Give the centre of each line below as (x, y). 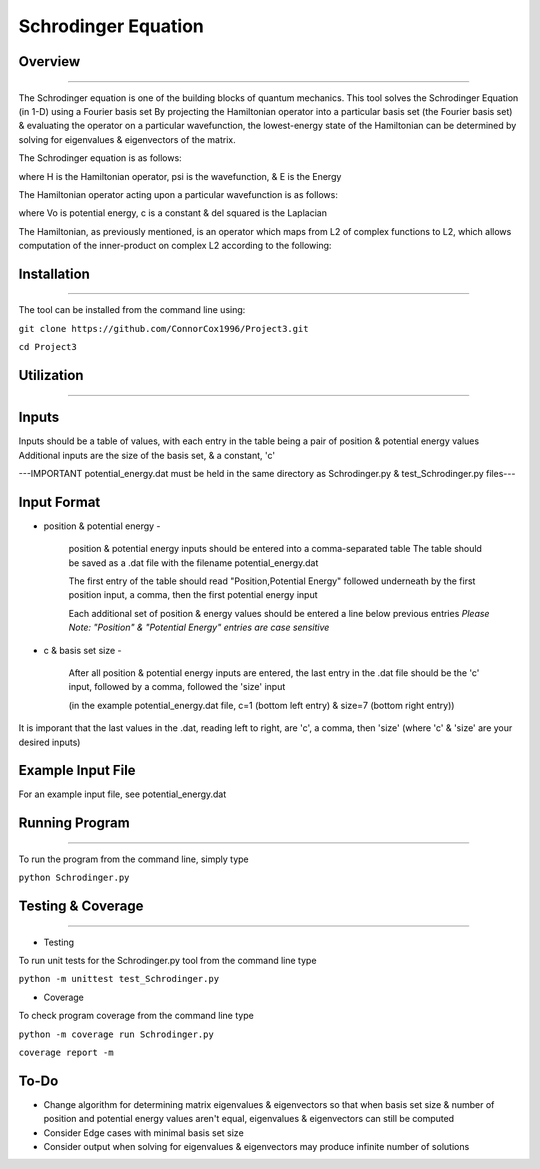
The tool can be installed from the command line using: (132, 310)
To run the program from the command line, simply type (133, 859)
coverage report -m (66, 1053)
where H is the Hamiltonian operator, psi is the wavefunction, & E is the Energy (180, 176)
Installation (54, 273)
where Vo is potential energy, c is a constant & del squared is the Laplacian (172, 213)
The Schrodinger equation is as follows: (100, 158)
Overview (49, 61)
